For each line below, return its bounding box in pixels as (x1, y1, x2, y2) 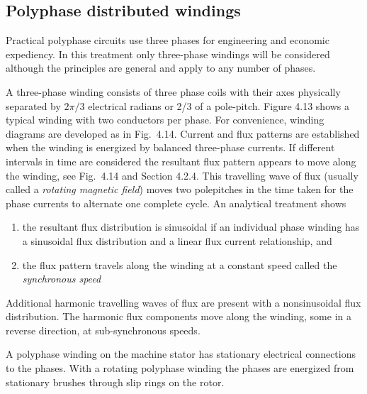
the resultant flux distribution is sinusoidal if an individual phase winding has (22, 219, 360, 234)
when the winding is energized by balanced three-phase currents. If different (6, 140, 335, 155)
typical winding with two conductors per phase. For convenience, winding (6, 112, 324, 127)
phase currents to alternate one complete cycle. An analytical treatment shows (6, 195, 346, 210)
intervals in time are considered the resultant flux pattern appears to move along (6, 153, 356, 168)
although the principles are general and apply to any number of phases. (6, 60, 316, 75)
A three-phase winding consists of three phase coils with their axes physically (6, 84, 341, 99)
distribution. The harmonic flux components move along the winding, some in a (6, 309, 351, 324)
